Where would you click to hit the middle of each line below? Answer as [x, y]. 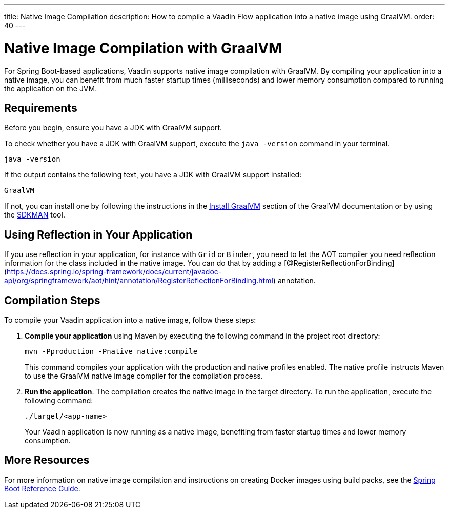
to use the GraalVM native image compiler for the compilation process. [144, 376]
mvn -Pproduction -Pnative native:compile [111, 352]
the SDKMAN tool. [35, 215]
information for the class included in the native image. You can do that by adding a [143, 263]
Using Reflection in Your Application [98, 234]
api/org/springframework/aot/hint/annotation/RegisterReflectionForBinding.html [139, 281]
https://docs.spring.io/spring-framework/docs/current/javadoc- [114, 272]
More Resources [47, 460]
